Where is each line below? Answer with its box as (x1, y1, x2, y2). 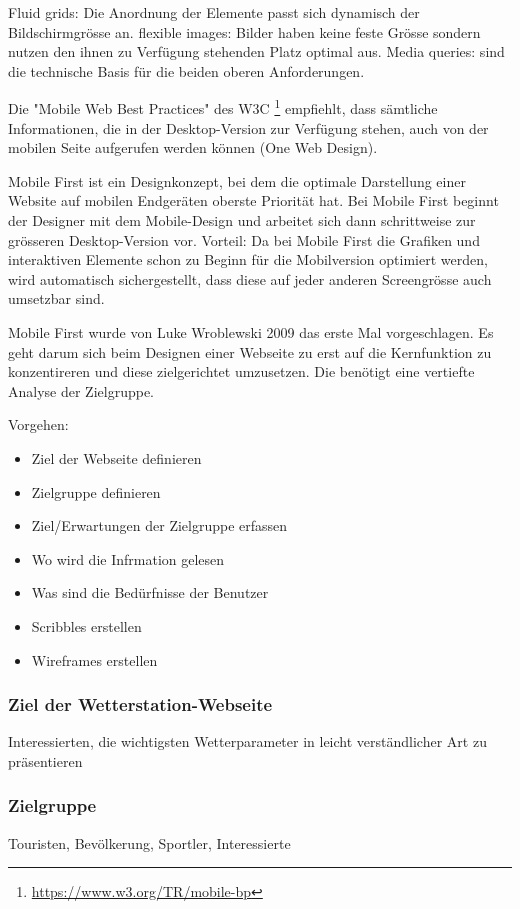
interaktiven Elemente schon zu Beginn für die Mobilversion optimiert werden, (8, 249, 488, 270)
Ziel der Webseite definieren (31, 447, 202, 468)
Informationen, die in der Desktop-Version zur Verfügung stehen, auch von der (8, 117, 489, 138)
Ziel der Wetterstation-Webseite (8, 692, 273, 717)
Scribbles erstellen (31, 615, 142, 636)
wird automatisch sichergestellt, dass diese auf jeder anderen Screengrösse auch (8, 268, 492, 289)
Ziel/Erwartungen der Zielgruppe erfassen (31, 515, 288, 536)
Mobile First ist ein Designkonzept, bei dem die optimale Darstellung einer (8, 170, 466, 191)
